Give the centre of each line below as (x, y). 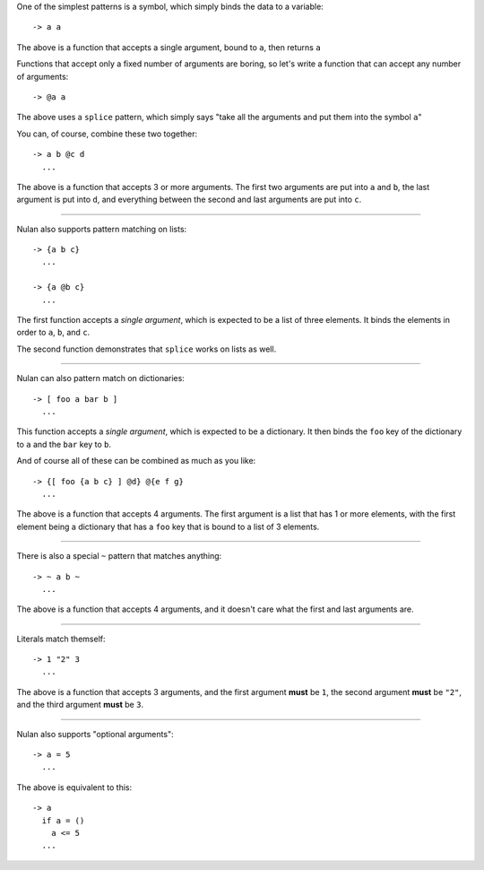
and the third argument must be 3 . (80, 705)
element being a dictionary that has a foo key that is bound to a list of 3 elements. (168, 526)
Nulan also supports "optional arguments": (95, 734)
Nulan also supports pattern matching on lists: (102, 229)
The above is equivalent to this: (74, 787)
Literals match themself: (61, 639)
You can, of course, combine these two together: (107, 134)
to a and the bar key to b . (64, 444)
